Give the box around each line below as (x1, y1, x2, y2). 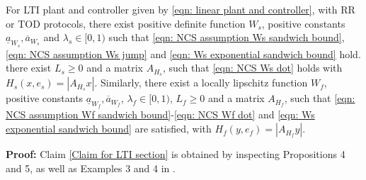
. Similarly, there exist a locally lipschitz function (94, 75, 308, 90)
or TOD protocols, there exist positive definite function (6, 16, 246, 30)
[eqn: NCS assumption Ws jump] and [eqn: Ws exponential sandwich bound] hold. (6, 46, 361, 61)
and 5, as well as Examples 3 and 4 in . (6, 160, 176, 175)
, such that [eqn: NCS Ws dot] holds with (162, 60, 343, 75)
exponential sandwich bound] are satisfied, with (6, 121, 212, 136)
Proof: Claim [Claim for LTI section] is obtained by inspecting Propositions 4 (6, 147, 345, 162)
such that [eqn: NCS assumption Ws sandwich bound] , (108, 30, 345, 45)
